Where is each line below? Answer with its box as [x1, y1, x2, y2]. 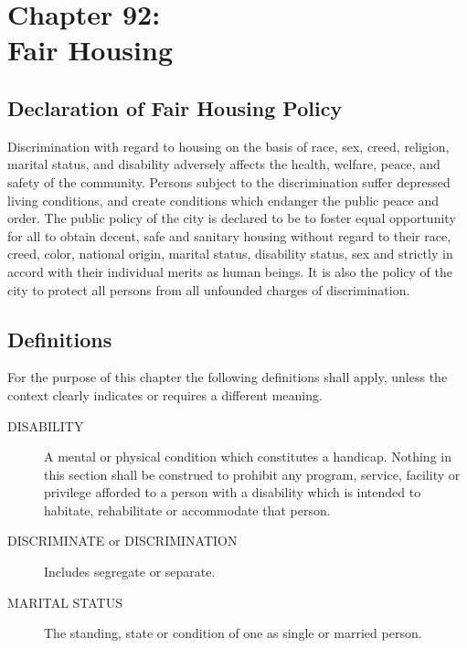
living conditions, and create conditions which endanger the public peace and [7, 190, 439, 209]
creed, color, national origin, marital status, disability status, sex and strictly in [7, 244, 453, 263]
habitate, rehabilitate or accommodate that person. [44, 500, 331, 519]
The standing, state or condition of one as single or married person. [44, 623, 422, 643]
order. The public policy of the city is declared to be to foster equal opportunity [7, 208, 456, 228]
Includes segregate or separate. [44, 562, 216, 581]
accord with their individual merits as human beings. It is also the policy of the [7, 261, 453, 281]
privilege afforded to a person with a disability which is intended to [44, 483, 421, 502]
